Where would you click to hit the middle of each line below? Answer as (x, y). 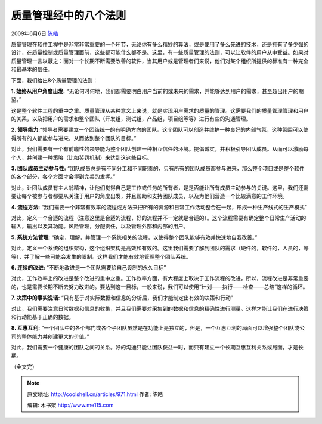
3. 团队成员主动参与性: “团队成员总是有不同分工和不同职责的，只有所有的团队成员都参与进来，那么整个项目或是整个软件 (158, 168)
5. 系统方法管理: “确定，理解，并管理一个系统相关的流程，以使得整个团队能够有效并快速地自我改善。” (134, 237)
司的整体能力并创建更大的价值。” (50, 336)
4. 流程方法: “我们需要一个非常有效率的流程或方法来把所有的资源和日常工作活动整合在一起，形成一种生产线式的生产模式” (159, 207)
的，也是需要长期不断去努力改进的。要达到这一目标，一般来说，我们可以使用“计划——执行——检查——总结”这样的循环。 (160, 287)
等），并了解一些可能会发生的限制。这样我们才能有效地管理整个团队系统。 (101, 256)
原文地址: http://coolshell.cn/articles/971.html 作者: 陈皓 (95, 394)
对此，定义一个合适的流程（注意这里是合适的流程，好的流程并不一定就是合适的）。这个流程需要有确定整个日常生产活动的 (159, 218)
